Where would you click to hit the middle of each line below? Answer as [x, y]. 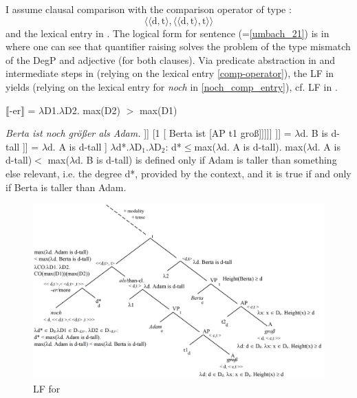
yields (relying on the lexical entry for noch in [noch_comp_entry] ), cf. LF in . [172, 86]
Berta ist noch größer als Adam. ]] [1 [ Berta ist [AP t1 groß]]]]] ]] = [149, 133]
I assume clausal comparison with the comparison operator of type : [149, 9]
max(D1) [158, 110]
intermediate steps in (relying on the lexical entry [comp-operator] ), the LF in [170, 73]
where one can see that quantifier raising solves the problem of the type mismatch [178, 46]
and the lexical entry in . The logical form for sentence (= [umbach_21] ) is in [167, 33]
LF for [47, 388]
